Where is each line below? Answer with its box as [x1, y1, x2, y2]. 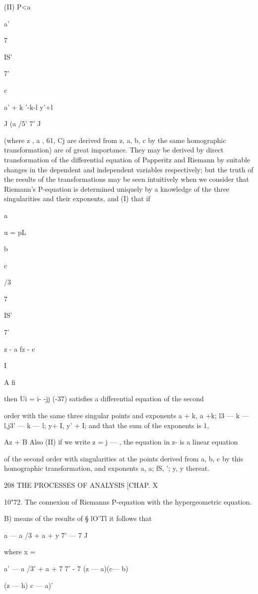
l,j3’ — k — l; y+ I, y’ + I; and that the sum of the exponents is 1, [4, 420, 209, 430]
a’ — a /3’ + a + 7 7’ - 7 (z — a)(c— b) [4, 563, 129, 573]
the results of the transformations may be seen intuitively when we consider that [4, 174, 249, 184]
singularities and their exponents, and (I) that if [4, 193, 150, 204]
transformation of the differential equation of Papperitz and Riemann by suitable [4, 154, 251, 164]
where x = [4, 546, 36, 557]
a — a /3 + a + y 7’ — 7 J [4, 529, 88, 540]
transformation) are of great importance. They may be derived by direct [4, 145, 224, 155]
